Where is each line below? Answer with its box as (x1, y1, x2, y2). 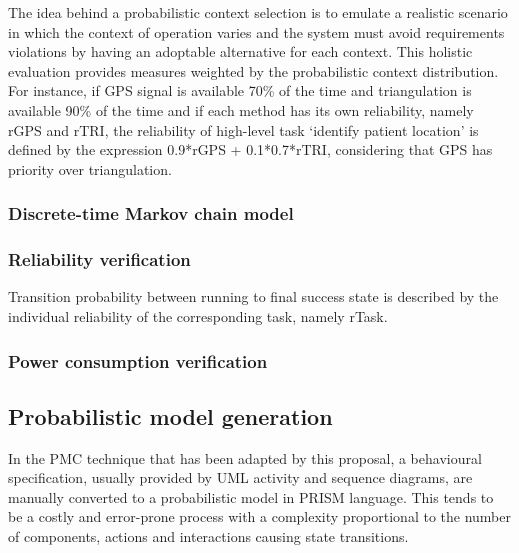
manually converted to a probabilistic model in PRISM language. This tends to (8, 486, 494, 507)
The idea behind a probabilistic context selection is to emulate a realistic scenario (8, 2, 508, 22)
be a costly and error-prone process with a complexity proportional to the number (8, 506, 512, 527)
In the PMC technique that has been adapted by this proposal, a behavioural (8, 447, 482, 468)
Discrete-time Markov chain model (8, 201, 294, 226)
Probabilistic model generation (8, 400, 333, 431)
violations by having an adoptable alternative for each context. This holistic (8, 41, 473, 62)
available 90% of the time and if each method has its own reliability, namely (8, 99, 474, 120)
